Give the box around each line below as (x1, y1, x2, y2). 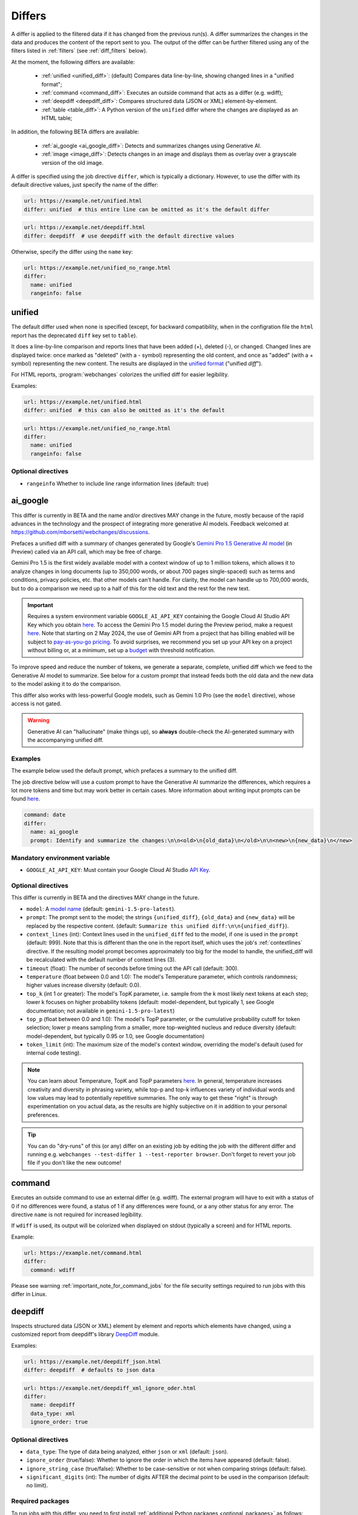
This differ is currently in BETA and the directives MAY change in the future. (11, 894, 200, 901)
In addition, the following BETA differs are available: (11, 128, 139, 136)
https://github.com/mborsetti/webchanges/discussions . (11, 528, 151, 536)
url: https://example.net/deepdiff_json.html (24, 1358, 161, 1365)
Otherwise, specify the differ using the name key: (11, 248, 133, 255)
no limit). (26, 1482, 48, 1489)
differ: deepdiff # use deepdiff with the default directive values (24, 232, 235, 239)
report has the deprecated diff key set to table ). (11, 331, 138, 339)
